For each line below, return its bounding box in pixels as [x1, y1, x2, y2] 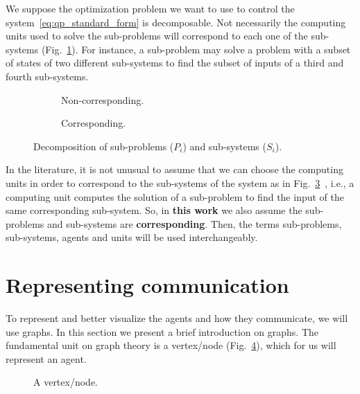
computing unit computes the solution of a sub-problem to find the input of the [6, 189, 344, 204]
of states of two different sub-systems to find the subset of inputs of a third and [6, 55, 344, 70]
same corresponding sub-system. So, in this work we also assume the [6, 203, 302, 217]
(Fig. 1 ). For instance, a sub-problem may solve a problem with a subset [41, 42, 351, 56]
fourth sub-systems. [6, 69, 89, 83]
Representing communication [6, 271, 289, 299]
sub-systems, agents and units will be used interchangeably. [6, 230, 258, 244]
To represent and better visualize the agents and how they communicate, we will [6, 311, 348, 325]
